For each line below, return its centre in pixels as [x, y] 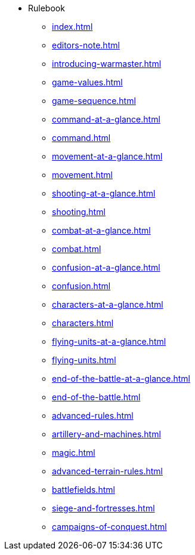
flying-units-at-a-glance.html [109, 341]
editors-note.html [86, 45]
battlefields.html [83, 490]
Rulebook [47, 8]
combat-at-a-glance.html [101, 230]
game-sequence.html [94, 101]
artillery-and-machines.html [106, 434]
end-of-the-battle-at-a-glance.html [121, 378]
